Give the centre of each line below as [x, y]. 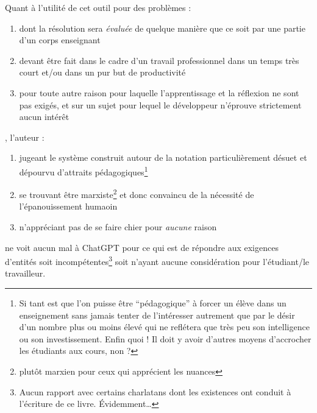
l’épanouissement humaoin [68, 206]
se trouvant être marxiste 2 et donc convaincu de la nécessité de [137, 193]
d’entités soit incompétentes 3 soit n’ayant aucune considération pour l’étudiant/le [157, 260]
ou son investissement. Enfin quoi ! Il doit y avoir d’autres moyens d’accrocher [165, 338]
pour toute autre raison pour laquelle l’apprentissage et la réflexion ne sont [159, 92]
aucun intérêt [44, 117]
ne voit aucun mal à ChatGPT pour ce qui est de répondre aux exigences [142, 247]
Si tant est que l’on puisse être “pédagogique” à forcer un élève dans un [153, 303]
